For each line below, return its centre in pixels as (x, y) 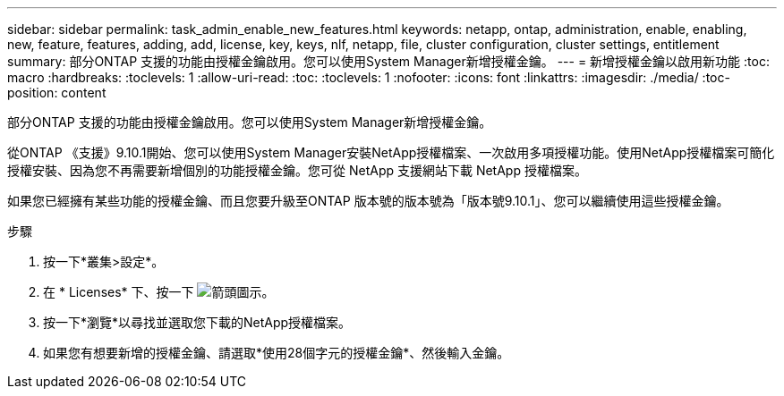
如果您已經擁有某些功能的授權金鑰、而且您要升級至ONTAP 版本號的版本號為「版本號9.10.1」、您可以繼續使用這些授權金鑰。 (368, 201)
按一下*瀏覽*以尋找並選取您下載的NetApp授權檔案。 (197, 322)
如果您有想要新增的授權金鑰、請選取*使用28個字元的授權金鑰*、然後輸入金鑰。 (277, 353)
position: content (57, 93)
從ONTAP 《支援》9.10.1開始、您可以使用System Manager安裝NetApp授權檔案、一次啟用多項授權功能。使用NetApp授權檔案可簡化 (391, 152)
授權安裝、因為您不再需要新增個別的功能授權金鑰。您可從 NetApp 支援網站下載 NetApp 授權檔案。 (297, 170)
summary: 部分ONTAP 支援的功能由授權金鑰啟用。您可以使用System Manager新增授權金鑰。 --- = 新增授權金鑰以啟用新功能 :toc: (388, 61)
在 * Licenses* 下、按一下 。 (159, 292)
